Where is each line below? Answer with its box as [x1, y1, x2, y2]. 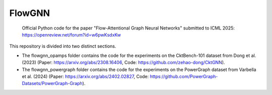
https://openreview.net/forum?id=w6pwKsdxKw [22, 31, 121, 37]
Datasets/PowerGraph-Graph [22, 80, 83, 86]
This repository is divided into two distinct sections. [9, 43, 116, 49]
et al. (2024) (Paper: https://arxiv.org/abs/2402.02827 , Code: [22, 73, 149, 79]
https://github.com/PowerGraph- [150, 73, 218, 79]
